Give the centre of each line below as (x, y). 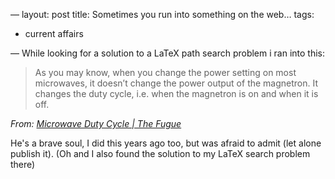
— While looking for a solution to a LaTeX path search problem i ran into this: (168, 53)
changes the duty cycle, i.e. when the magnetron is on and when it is (176, 93)
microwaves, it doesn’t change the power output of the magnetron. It (176, 83)
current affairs (54, 33)
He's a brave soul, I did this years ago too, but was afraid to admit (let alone (166, 143)
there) (23, 164)
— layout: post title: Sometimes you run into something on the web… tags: (162, 14)
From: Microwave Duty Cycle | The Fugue (96, 123)
